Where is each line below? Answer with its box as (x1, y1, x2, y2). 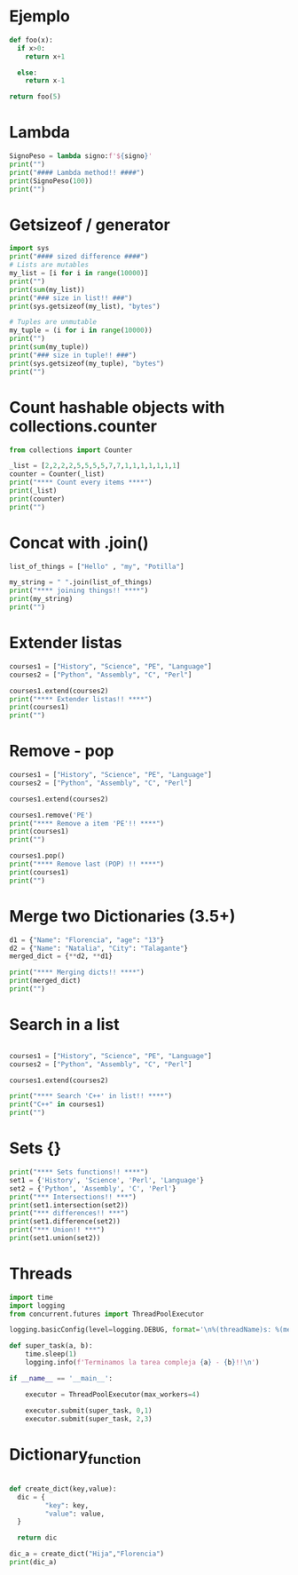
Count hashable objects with (9, 397, 225, 417)
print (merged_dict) (9, 977, 82, 985)
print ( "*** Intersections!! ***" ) (9, 1192, 137, 1201)
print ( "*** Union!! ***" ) (9, 1225, 105, 1235)
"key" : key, (44, 1500, 90, 1510)
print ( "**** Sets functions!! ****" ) (9, 1167, 149, 1176)
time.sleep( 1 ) (25, 1349, 77, 1359)
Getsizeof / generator (9, 215, 170, 234)
